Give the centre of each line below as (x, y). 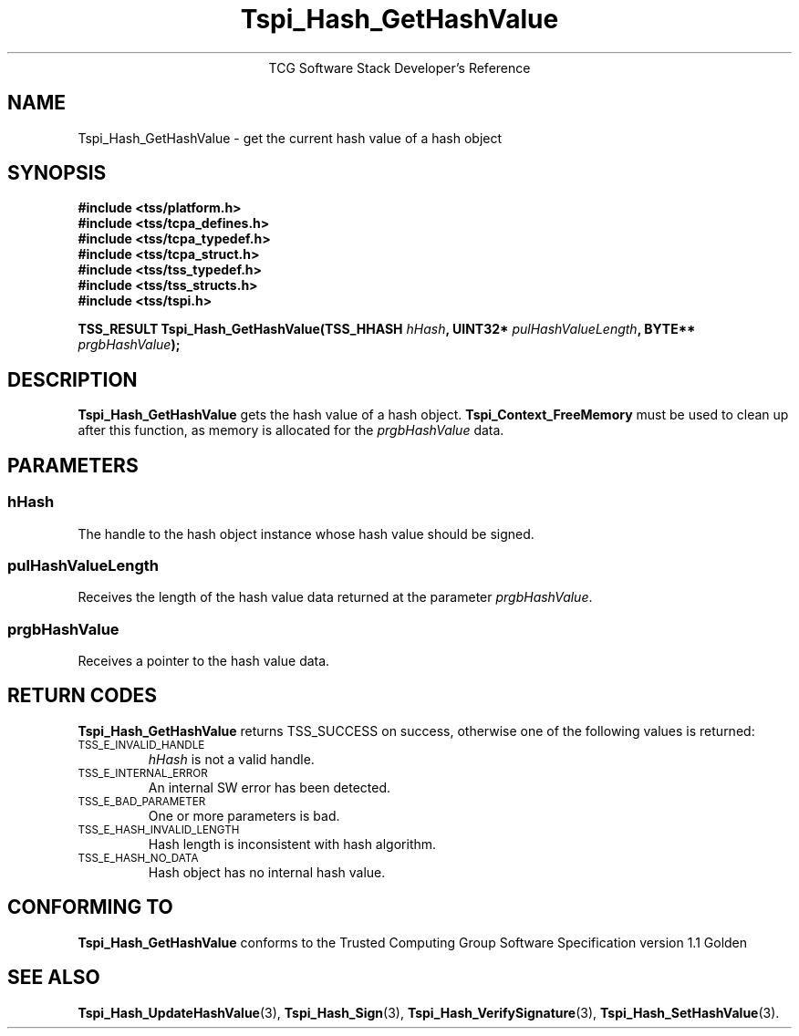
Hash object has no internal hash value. (267, 872)
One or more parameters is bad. (244, 815)
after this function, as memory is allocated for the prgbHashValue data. (291, 430)
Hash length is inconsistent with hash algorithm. (292, 844)
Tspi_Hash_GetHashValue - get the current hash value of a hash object (290, 138)
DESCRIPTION (73, 379)
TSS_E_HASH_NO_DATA (138, 858)
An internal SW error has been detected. (270, 787)
